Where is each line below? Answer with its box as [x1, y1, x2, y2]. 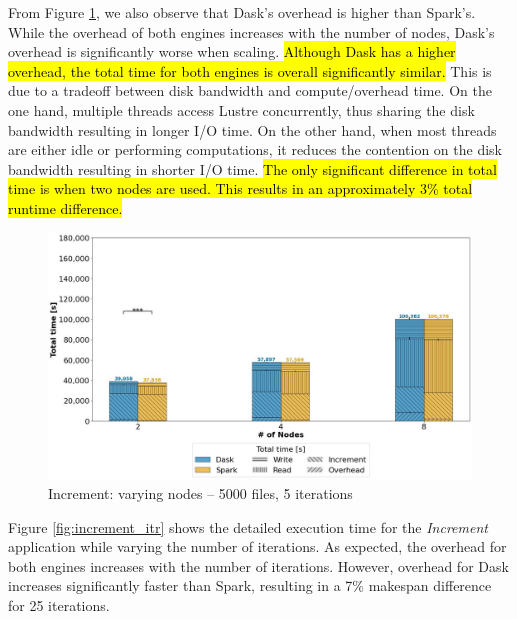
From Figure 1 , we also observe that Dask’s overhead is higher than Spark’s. [8, 2, 476, 22]
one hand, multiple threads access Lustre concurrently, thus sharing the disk [8, 99, 475, 120]
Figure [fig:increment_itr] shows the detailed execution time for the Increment [8, 516, 488, 537]
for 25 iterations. [8, 594, 110, 615]
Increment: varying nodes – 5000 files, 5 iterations [48, 482, 353, 503]
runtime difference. [8, 197, 123, 218]
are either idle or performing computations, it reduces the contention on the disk [8, 139, 502, 160]
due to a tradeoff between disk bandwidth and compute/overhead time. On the [8, 80, 492, 101]
